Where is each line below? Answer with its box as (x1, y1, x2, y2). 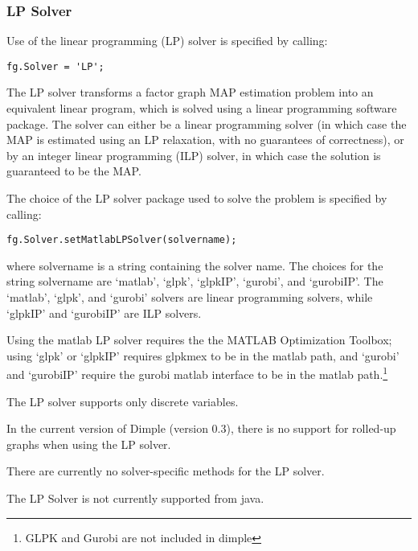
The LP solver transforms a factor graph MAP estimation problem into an (6, 84, 374, 101)
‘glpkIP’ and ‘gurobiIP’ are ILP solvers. (6, 304, 202, 321)
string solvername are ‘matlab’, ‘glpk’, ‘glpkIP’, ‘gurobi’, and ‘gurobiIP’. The (6, 273, 383, 290)
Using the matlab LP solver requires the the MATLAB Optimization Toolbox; (6, 331, 392, 348)
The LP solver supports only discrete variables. (6, 393, 239, 409)
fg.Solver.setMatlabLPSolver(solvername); (6, 234, 237, 246)
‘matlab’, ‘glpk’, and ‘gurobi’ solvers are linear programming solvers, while (6, 289, 373, 306)
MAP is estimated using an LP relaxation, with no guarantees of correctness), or (6, 131, 404, 148)
